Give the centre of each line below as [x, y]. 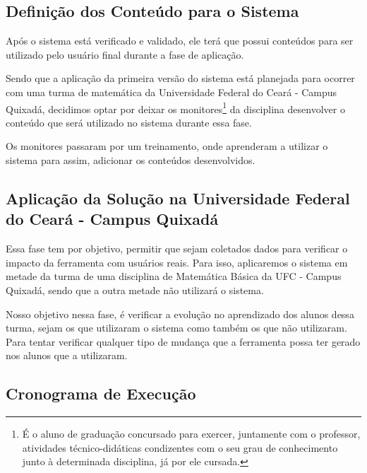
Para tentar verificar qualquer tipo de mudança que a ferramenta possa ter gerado [183, 341]
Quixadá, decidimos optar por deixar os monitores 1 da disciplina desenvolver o [175, 107]
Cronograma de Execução [101, 393]
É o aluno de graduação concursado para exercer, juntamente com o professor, [191, 434]
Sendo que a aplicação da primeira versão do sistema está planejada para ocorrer [180, 78]
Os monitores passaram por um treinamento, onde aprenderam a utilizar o [167, 146]
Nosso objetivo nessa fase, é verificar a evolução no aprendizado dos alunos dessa [180, 314]
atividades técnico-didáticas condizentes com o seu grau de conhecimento [180, 447]
